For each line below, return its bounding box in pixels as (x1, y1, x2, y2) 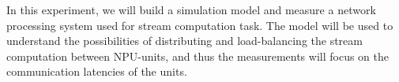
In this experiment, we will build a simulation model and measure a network (6, 2, 376, 17)
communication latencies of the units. (6, 63, 187, 80)
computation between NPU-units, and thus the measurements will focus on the (6, 47, 389, 64)
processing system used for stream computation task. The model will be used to (6, 17, 393, 33)
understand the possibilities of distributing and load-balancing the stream (6, 32, 363, 49)
